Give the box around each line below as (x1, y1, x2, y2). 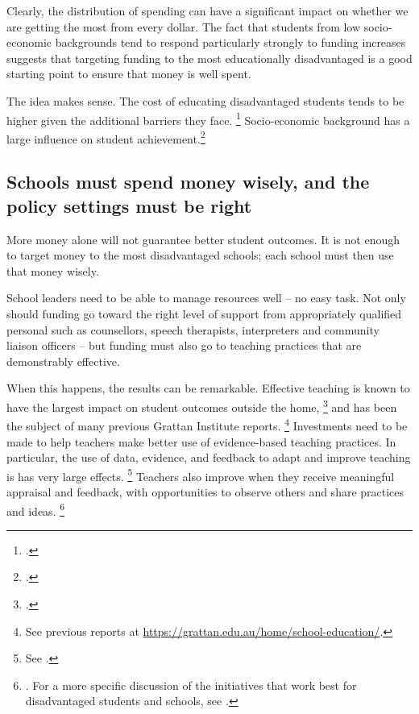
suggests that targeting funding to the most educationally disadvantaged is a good (6, 49, 413, 66)
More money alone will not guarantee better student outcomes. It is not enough (6, 230, 400, 247)
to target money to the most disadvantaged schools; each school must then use (6, 247, 394, 264)
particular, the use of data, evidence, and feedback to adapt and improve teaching (6, 449, 411, 466)
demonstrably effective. (6, 352, 120, 369)
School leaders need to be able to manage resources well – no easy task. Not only (6, 289, 406, 306)
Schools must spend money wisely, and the (6, 169, 370, 194)
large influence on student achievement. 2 (6, 127, 205, 147)
